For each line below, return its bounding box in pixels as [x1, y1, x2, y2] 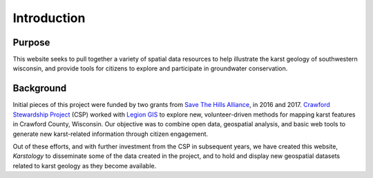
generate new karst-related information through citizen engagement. [12, 130, 209, 138]
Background [12, 83, 67, 95]
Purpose [12, 37, 50, 48]
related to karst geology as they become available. [12, 161, 157, 170]
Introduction [12, 10, 86, 26]
